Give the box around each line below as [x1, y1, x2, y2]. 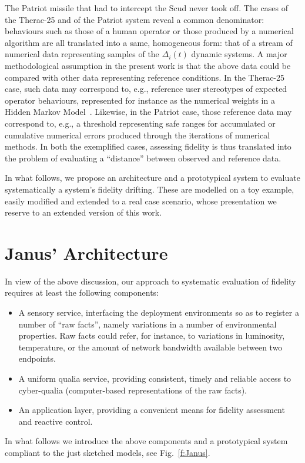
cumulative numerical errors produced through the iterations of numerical [5, 128, 270, 141]
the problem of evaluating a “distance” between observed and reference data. [5, 151, 281, 164]
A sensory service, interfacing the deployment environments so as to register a [18, 306, 299, 318]
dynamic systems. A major [191, 48, 287, 60]
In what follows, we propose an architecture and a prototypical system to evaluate [5, 171, 300, 184]
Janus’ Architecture [5, 240, 168, 264]
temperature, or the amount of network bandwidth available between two [18, 340, 283, 353]
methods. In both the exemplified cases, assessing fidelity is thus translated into [5, 140, 291, 153]
